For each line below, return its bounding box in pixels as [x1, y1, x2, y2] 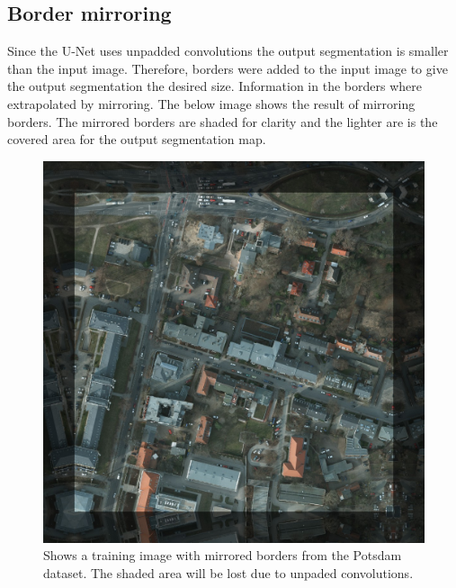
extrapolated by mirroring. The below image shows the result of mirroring [7, 94, 416, 113]
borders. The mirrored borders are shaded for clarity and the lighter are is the [7, 112, 438, 131]
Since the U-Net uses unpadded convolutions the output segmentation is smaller [7, 41, 449, 60]
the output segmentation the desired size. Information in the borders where [7, 77, 422, 95]
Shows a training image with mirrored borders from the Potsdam [43, 546, 402, 565]
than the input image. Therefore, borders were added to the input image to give [7, 59, 448, 77]
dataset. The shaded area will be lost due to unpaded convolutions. [43, 563, 414, 582]
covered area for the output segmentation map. [7, 130, 266, 149]
